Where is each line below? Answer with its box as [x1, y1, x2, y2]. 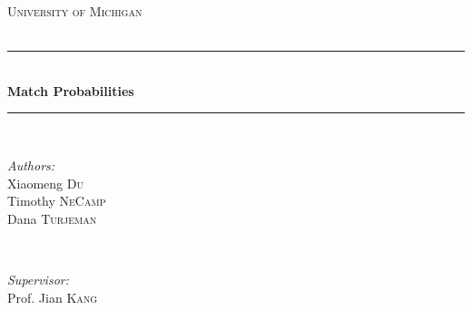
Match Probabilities [7, 81, 134, 100]
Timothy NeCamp [7, 191, 106, 210]
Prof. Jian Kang [7, 287, 98, 306]
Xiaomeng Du [7, 173, 84, 192]
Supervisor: [7, 269, 69, 288]
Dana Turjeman [7, 208, 97, 228]
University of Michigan [7, 2, 143, 20]
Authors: [7, 155, 55, 174]
